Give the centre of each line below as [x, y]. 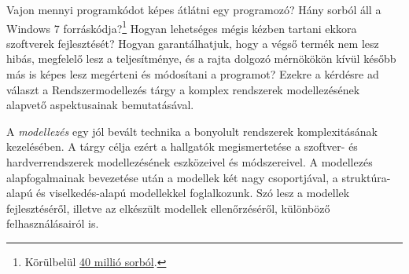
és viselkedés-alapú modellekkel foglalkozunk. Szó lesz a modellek [193, 193]
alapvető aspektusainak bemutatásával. [100, 105]
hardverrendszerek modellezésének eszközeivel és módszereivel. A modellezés [190, 162]
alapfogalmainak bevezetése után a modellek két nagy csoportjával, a [172, 177]
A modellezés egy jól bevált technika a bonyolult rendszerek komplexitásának [192, 131]
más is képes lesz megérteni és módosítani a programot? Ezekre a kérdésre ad [193, 74]
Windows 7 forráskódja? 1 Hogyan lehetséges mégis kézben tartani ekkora [182, 27]
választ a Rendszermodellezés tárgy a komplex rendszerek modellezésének [183, 89]
